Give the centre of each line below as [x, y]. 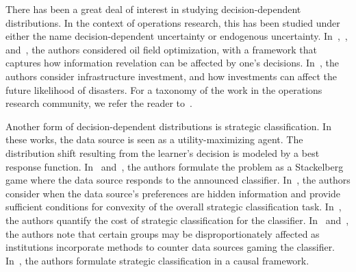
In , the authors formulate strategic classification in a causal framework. [157, 260]
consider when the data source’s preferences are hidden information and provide [173, 193]
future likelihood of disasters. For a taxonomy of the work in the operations [164, 89]
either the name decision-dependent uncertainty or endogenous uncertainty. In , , [177, 36]
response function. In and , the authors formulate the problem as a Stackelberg [175, 166]
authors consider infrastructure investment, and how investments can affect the [171, 76]
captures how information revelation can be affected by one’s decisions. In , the [172, 63]
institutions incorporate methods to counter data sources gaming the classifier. [170, 247]
